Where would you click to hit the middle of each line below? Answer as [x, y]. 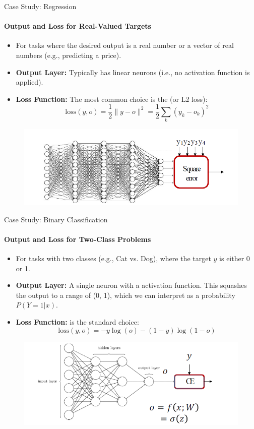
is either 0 [235, 258]
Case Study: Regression [40, 6]
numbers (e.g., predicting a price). [69, 55]
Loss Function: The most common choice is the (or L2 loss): [112, 99]
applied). [29, 82]
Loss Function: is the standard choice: [77, 322]
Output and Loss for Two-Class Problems [78, 239]
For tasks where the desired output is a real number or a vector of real [125, 45]
